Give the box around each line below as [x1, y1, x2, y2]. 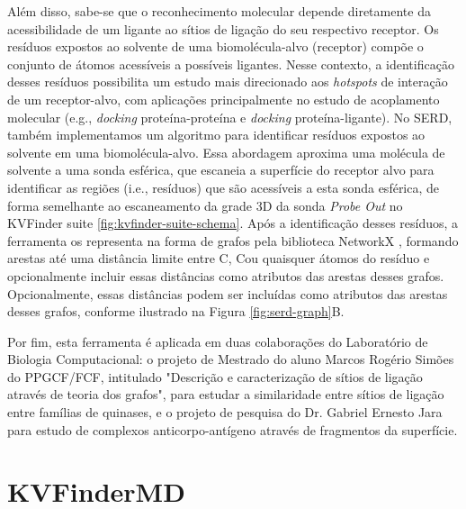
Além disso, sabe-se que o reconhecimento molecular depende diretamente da [7, 2, 431, 20]
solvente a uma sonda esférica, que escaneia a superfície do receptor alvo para [7, 160, 435, 179]
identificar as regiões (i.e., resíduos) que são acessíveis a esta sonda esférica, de [7, 177, 440, 196]
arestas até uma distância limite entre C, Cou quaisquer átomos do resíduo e [7, 249, 430, 268]
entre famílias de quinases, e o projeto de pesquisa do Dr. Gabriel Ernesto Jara [7, 403, 443, 422]
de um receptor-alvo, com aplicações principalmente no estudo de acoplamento [7, 89, 440, 108]
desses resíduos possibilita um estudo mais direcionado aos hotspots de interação [7, 72, 448, 91]
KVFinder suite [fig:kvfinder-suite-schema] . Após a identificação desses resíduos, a [7, 214, 459, 232]
